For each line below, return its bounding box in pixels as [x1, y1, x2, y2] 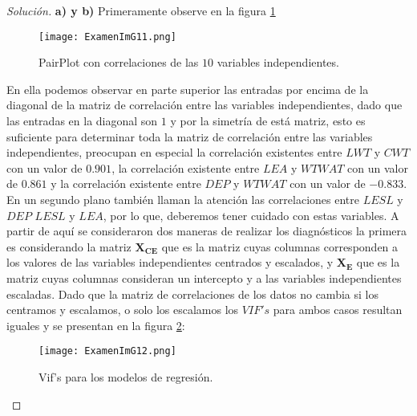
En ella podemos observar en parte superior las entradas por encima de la [6, 80, 369, 97]
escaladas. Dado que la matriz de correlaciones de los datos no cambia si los [6, 285, 379, 302]
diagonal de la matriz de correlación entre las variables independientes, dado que [6, 96, 403, 113]
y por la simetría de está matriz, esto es [170, 112, 366, 129]
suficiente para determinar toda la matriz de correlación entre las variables [6, 128, 373, 145]
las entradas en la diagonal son [6, 112, 158, 129]
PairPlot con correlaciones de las [38, 54, 199, 71]
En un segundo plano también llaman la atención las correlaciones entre [6, 191, 359, 207]
